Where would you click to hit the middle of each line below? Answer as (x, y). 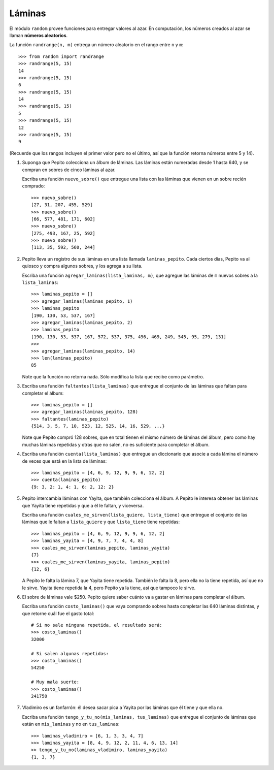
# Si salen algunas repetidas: (70, 653)
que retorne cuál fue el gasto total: (58, 613)
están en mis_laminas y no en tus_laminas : (71, 724)
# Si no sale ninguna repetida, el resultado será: (97, 625)
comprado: (33, 186)
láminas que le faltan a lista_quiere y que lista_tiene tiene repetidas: (101, 522)
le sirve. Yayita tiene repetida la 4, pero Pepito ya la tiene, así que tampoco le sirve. (109, 588)
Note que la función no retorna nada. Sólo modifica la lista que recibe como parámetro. (113, 376)
